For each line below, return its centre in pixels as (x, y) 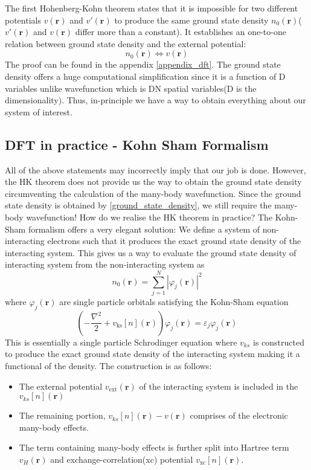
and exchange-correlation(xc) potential (122, 459)
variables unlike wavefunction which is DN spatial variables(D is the (131, 88)
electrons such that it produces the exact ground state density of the (174, 241)
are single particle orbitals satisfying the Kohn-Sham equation (174, 302)
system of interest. (39, 111)
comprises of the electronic (239, 415)
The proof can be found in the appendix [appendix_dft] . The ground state (143, 64)
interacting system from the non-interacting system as (105, 264)
